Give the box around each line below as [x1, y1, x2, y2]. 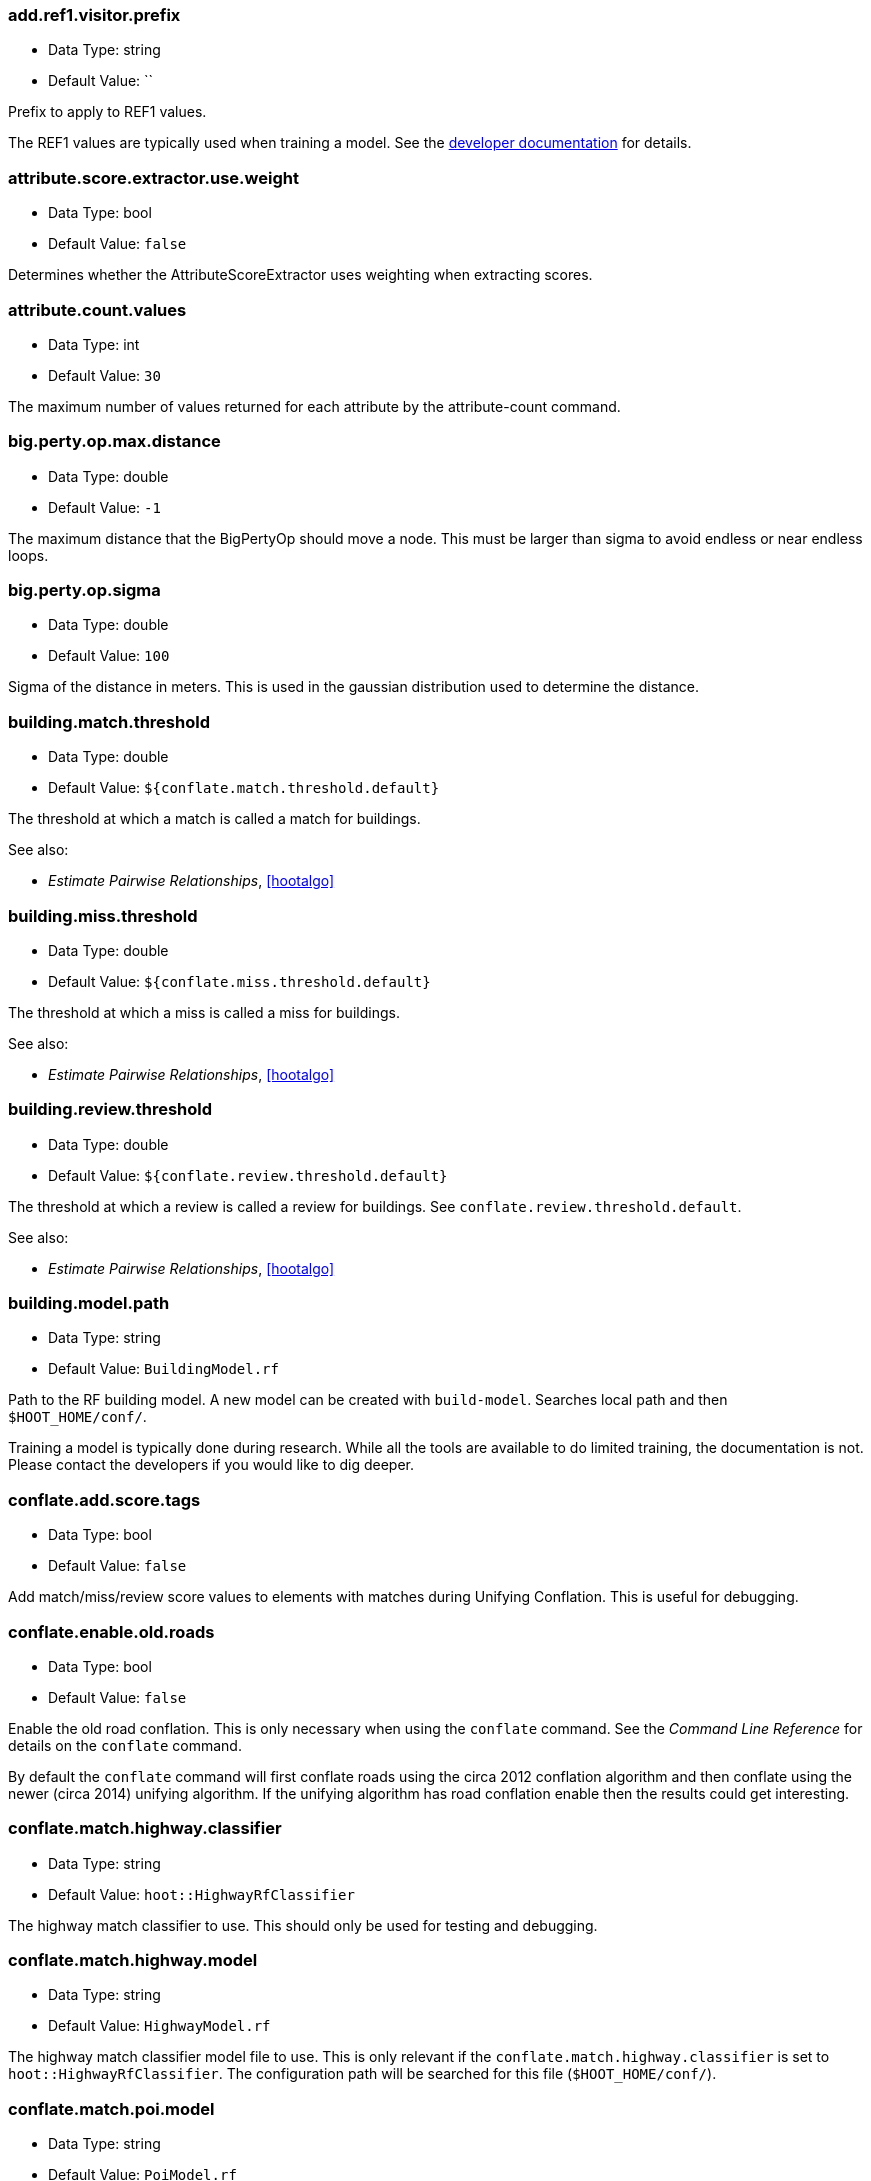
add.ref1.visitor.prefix [8, 5, 181, 25]
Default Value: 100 [48, 647, 170, 665]
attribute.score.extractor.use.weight [8, 167, 299, 188]
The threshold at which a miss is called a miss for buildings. [8, 1003, 400, 1021]
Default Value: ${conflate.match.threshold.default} [48, 779, 440, 797]
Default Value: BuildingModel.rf [48, 1360, 279, 1378]
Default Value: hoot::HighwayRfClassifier [48, 1885, 355, 1903]
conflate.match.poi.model [8, 2098, 215, 2119]
